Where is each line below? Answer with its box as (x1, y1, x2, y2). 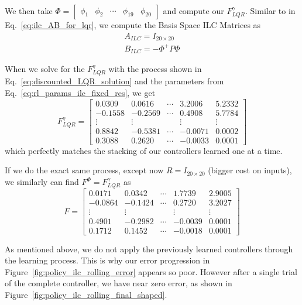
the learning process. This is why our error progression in (5, 254, 210, 266)
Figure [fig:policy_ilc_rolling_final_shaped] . (5, 288, 167, 300)
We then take (5, 5, 53, 16)
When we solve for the (5, 63, 85, 75)
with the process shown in (108, 63, 202, 75)
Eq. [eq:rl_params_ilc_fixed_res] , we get (5, 87, 156, 99)
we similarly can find (5, 176, 79, 188)
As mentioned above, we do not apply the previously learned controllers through (5, 242, 293, 255)
